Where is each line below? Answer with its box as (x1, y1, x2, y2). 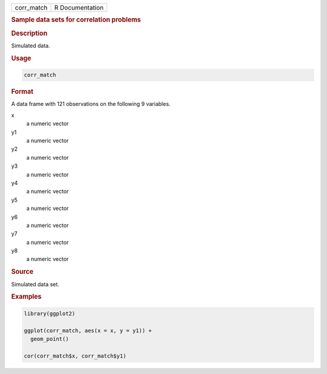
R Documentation (54, 4, 104, 11)
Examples (11, 292, 42, 301)
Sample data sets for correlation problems (11, 16, 141, 24)
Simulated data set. (11, 280, 60, 287)
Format (11, 88, 33, 96)
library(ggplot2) (24, 310, 76, 317)
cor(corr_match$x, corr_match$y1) (24, 352, 127, 359)
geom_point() (30, 335, 69, 342)
